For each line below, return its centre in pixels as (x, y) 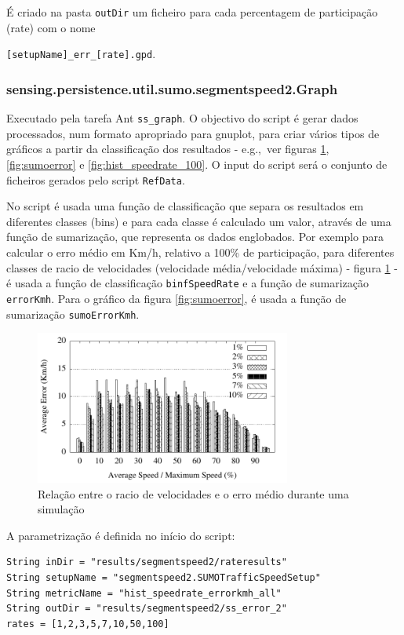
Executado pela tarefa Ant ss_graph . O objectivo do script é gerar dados (182, 118)
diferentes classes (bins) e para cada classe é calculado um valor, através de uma (199, 221)
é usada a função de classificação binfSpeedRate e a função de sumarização (188, 283)
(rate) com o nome (51, 27)
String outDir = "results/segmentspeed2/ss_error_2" (147, 609)
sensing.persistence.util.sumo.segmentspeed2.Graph (172, 88)
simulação (61, 509)
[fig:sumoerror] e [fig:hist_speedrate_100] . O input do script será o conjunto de (197, 164)
